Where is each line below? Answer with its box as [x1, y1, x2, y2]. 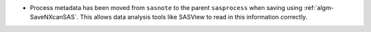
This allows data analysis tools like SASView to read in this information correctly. [80, 13, 308, 21]
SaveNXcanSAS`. [30, 13, 79, 21]
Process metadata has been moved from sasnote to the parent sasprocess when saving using [30, 4, 302, 11]
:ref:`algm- [303, 4, 335, 11]
